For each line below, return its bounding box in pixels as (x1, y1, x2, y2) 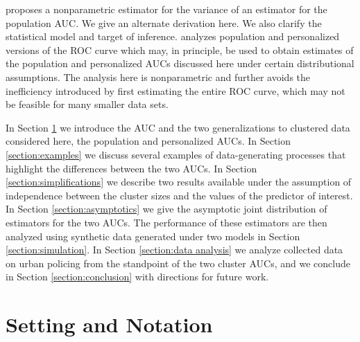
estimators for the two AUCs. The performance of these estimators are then (6, 215, 327, 229)
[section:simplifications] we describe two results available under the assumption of (6, 174, 352, 189)
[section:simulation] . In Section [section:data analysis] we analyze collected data (6, 242, 343, 257)
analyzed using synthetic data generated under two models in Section (6, 228, 300, 243)
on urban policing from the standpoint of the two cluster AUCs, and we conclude (6, 255, 350, 270)
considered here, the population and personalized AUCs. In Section (6, 134, 291, 148)
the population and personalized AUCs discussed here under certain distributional (6, 56, 354, 71)
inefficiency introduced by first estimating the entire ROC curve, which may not (6, 83, 345, 98)
